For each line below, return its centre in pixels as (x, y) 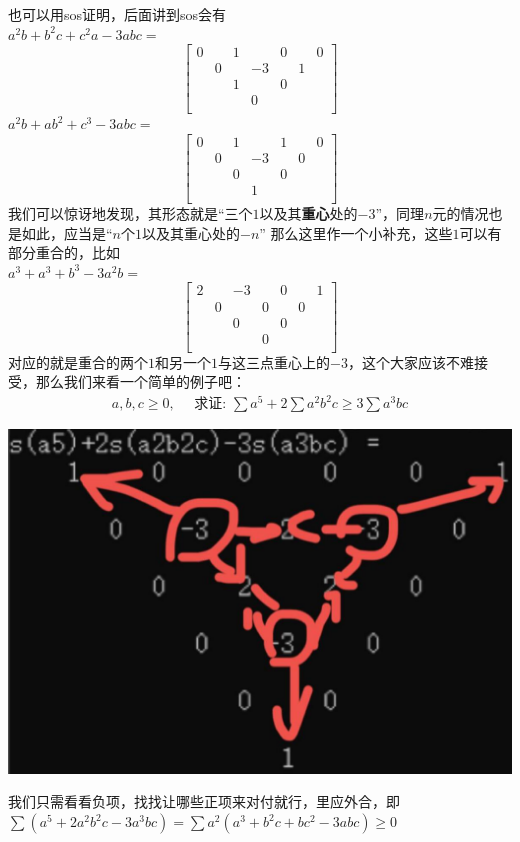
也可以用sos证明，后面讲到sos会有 (117, 14)
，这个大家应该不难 (410, 361)
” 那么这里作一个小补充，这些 (356, 232)
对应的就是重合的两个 (78, 361)
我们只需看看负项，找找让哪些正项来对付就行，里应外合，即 (204, 801)
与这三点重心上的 (274, 361)
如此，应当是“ (67, 232)
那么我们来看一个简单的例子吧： (140, 381)
